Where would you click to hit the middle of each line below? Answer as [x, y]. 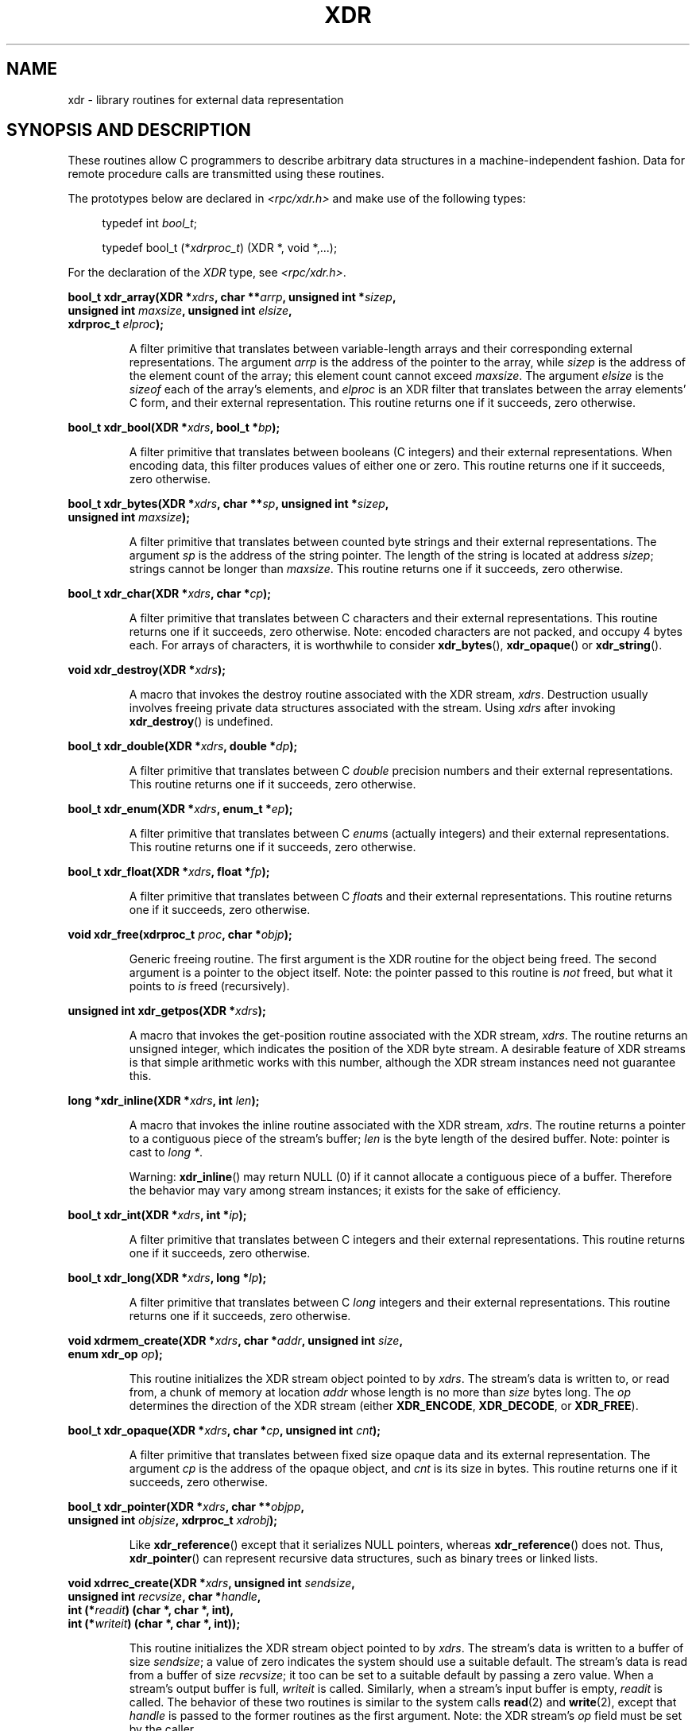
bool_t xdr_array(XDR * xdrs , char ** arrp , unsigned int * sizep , [232, 297]
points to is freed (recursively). [209, 986]
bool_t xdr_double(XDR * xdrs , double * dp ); [183, 746]
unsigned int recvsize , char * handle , [164, 1597]
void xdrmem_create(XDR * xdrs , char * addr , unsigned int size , [236, 1341]
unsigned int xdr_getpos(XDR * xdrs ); [167, 1011]
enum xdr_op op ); [115, 1354]
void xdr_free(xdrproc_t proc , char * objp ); [180, 935]
